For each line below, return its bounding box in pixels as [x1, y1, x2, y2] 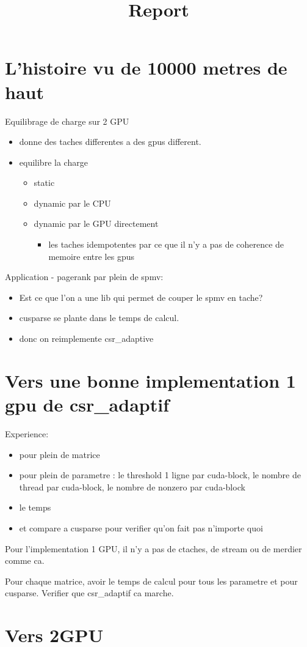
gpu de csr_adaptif [5, 392, 169, 416]
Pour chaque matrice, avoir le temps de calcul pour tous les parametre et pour [5, 574, 298, 587]
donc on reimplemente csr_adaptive [19, 332, 154, 345]
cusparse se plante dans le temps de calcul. [19, 311, 179, 324]
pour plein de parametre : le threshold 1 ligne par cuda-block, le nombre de [19, 468, 301, 481]
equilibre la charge [19, 155, 88, 168]
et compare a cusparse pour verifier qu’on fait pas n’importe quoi [19, 521, 263, 534]
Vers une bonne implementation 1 [5, 368, 296, 393]
